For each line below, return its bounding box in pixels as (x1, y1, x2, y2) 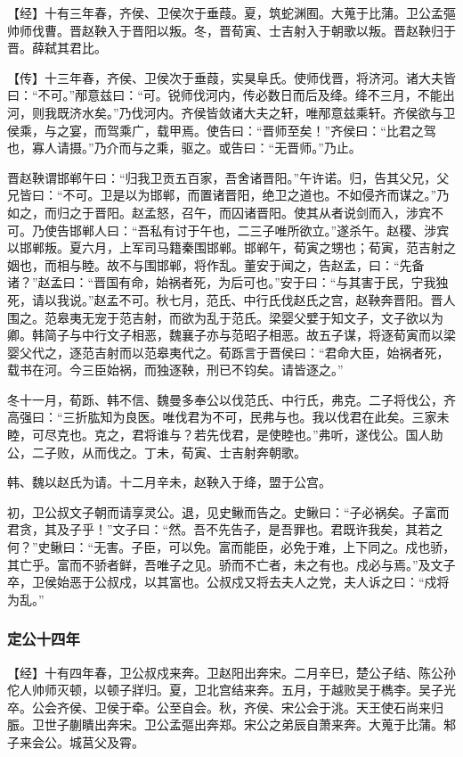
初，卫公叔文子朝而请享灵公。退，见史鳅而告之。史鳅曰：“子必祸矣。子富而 (7, 502, 450, 521)
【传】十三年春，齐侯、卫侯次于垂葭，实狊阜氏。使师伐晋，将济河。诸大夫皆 (7, 68, 456, 86)
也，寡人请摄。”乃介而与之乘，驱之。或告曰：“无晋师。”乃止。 (7, 138, 361, 157)
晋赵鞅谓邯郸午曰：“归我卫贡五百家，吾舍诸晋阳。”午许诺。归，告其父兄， (7, 168, 437, 186)
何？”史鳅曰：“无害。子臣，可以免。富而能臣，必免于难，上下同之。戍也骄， (7, 538, 456, 556)
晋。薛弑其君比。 (7, 38, 107, 57)
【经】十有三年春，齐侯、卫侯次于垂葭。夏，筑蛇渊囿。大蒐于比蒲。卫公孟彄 (7, 4, 456, 21)
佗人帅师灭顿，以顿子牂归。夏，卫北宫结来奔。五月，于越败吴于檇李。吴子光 (7, 680, 456, 699)
